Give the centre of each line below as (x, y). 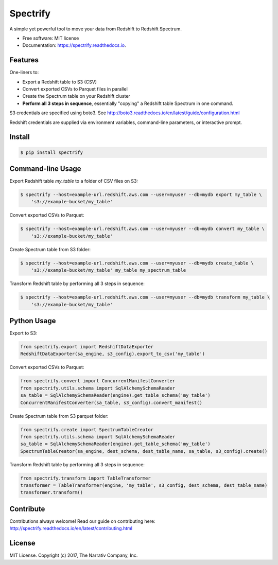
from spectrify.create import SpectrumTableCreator (87, 429)
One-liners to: (24, 73)
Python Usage (33, 321)
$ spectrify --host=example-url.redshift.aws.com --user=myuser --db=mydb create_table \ (137, 263)
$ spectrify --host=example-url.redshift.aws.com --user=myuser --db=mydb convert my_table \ (143, 229)
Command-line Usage (46, 169)
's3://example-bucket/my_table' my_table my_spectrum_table (109, 270)
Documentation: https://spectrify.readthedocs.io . (74, 45)
